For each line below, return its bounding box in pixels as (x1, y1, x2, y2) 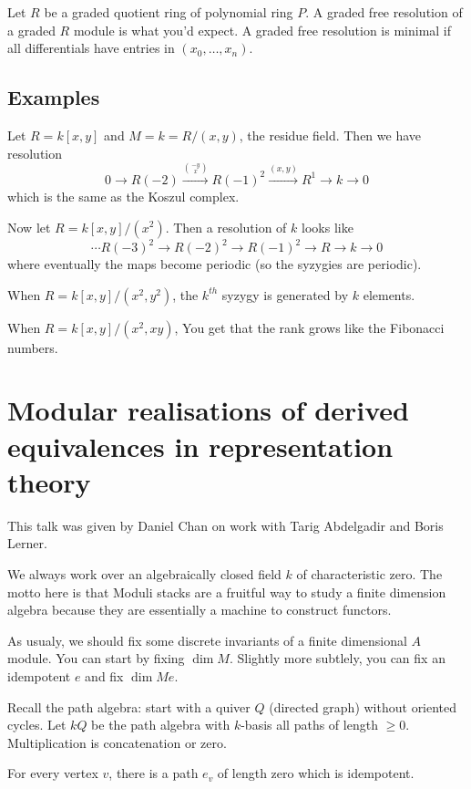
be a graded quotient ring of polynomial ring (44, 3, 293, 21)
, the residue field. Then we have (239, 125, 422, 144)
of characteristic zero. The (296, 564, 443, 583)
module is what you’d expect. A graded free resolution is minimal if (73, 20, 452, 39)
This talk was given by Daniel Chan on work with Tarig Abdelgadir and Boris (7, 515, 444, 535)
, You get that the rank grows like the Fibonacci (174, 317, 445, 337)
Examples (7, 83, 100, 111)
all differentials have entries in (7, 38, 175, 57)
